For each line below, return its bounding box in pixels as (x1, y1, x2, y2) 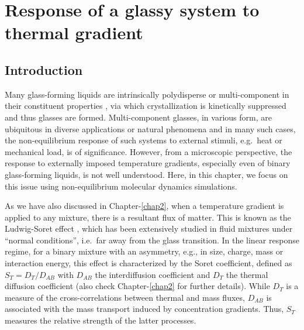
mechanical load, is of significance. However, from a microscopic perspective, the (5, 145, 292, 157)
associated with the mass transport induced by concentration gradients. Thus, (5, 302, 284, 315)
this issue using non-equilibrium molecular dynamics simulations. (5, 180, 237, 192)
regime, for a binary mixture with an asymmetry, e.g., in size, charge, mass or (5, 245, 284, 257)
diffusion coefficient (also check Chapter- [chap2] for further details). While (5, 280, 270, 292)
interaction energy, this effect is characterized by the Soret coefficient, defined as (5, 257, 292, 269)
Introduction (5, 60, 83, 78)
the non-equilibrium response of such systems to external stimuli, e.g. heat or (5, 134, 282, 146)
